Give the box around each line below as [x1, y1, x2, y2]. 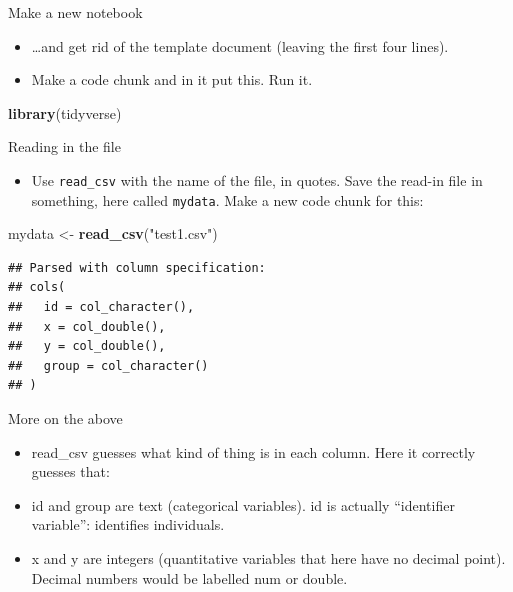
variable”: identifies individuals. [31, 514, 225, 535]
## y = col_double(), [8, 339, 166, 354]
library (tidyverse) [8, 102, 122, 123]
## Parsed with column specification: [8, 260, 266, 275]
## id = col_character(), [8, 300, 195, 315]
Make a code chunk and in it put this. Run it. [31, 69, 313, 90]
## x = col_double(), [8, 319, 166, 334]
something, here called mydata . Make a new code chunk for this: [31, 189, 424, 210]
